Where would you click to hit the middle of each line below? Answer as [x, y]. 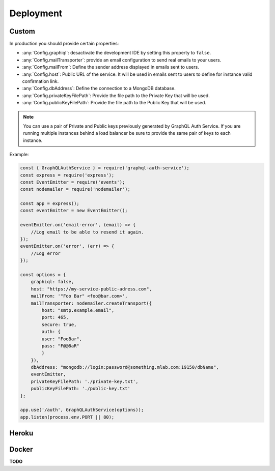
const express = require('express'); [67, 175]
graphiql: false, [52, 282]
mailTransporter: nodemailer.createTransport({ [91, 303]
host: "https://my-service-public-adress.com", [91, 289]
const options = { [43, 274]
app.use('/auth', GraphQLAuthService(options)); [82, 410]
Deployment [36, 13]
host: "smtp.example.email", [78, 310]
